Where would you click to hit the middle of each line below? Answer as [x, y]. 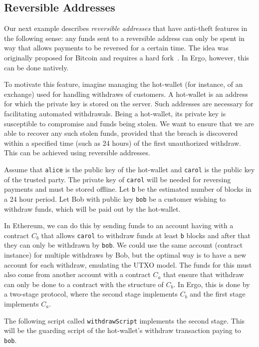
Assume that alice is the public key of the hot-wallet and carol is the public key [129, 169]
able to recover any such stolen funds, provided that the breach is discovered [121, 133]
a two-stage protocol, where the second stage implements [91, 294]
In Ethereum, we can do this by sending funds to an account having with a [119, 225]
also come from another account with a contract [77, 274]
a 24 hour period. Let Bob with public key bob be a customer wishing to [115, 198]
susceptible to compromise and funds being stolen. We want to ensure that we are [129, 123]
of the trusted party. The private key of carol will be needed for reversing [118, 179]
